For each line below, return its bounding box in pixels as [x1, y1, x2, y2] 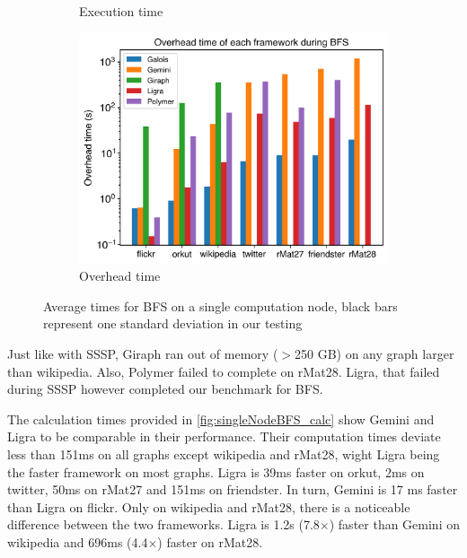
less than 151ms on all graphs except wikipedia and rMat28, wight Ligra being [7, 444, 440, 463]
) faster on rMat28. [157, 532, 263, 551]
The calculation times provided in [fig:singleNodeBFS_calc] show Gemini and [7, 409, 435, 428]
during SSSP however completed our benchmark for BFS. [7, 379, 323, 398]
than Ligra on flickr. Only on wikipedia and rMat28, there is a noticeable [7, 497, 410, 516]
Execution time [79, 2, 163, 20]
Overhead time [79, 266, 161, 285]
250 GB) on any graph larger [295, 344, 454, 362]
